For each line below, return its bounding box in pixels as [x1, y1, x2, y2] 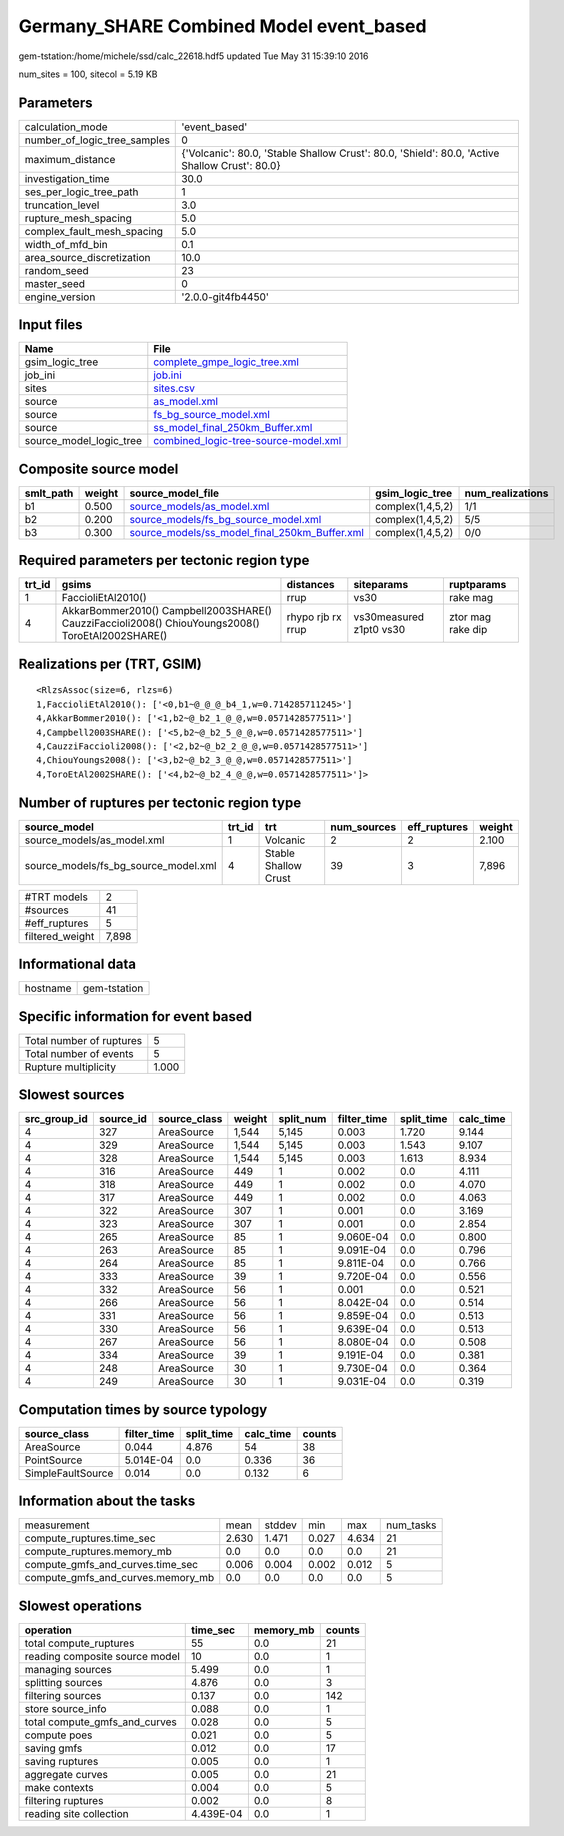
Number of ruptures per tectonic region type [18, 794, 302, 811]
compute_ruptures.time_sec [24, 1531, 156, 1545]
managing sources [24, 1662, 112, 1676]
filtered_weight [24, 929, 95, 943]
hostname [24, 981, 72, 995]
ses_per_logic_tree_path [24, 185, 139, 199]
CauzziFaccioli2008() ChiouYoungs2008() [61, 616, 260, 630]
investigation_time [24, 171, 110, 185]
